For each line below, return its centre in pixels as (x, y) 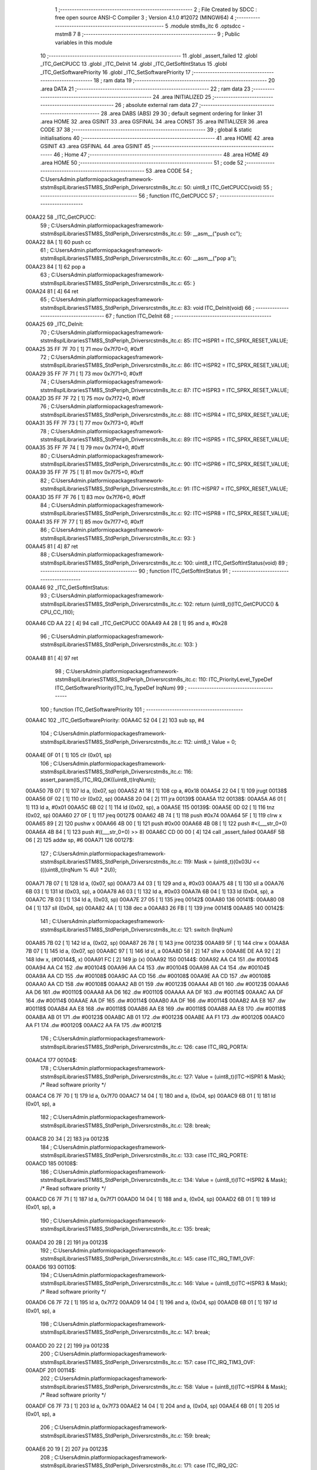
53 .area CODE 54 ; (169, 171)
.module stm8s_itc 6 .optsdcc (205, 26)
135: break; (197, 1229)
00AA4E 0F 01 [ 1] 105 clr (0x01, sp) (69, 755)
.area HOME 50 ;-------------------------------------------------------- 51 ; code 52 (142, 163)
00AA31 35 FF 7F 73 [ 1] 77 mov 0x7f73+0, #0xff (85, 423)
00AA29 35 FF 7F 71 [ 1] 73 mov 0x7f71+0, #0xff (84, 373)
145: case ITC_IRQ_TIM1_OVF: (219, 1259)
